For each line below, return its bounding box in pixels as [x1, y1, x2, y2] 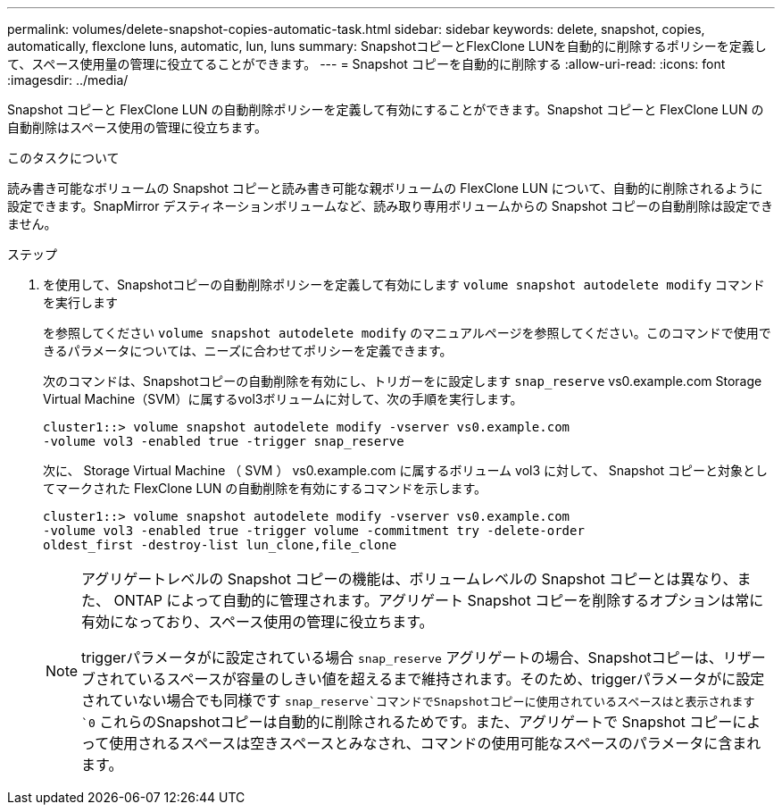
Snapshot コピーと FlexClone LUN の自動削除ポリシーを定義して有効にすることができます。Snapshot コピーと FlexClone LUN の [7, 102, 764, 117]
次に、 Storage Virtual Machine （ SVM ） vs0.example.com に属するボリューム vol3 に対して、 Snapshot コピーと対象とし [43, 463, 769, 478]
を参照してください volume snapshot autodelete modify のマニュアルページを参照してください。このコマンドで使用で [43, 325, 771, 340]
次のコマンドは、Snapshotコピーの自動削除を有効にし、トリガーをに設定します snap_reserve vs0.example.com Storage [43, 373, 762, 389]
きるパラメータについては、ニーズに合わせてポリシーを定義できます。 [43, 343, 453, 358]
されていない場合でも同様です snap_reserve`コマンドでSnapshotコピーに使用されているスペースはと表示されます [81, 691, 755, 709]
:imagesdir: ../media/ [7, 72, 129, 88]
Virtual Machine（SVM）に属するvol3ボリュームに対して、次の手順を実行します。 [43, 391, 523, 406]
